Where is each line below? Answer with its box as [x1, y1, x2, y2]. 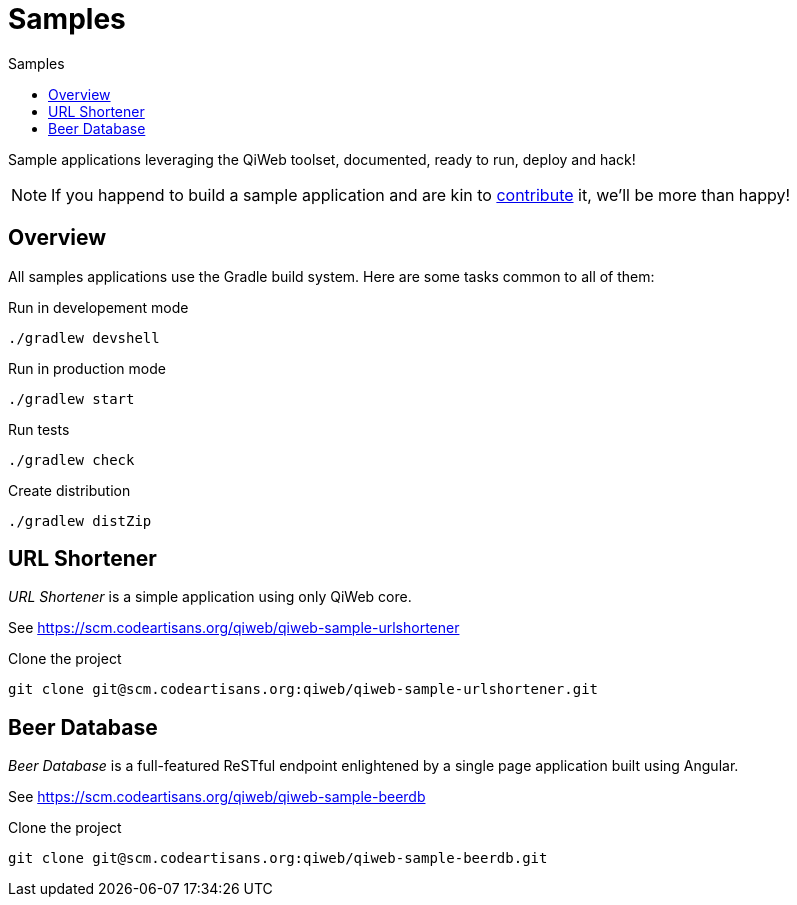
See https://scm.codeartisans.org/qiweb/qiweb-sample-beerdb [8, 788, 426, 806]
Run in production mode [8, 359, 166, 377]
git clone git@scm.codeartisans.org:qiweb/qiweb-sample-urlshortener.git [8, 681, 599, 698]
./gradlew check [8, 451, 135, 468]
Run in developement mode [8, 298, 189, 316]
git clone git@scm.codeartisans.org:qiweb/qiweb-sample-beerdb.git [8, 850, 548, 867]
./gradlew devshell [8, 329, 160, 346]
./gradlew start [8, 390, 135, 407]
